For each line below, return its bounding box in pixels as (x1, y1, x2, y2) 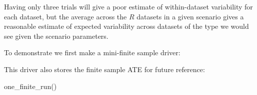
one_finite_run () (4, 81, 57, 91)
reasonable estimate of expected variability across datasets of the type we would (4, 21, 249, 31)
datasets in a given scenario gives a (136, 11, 244, 21)
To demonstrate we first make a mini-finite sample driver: (4, 47, 180, 58)
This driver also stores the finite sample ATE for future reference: (4, 64, 205, 74)
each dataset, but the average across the (4, 11, 127, 21)
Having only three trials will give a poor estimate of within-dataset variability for (4, 1, 253, 11)
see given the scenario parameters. (4, 30, 108, 41)
